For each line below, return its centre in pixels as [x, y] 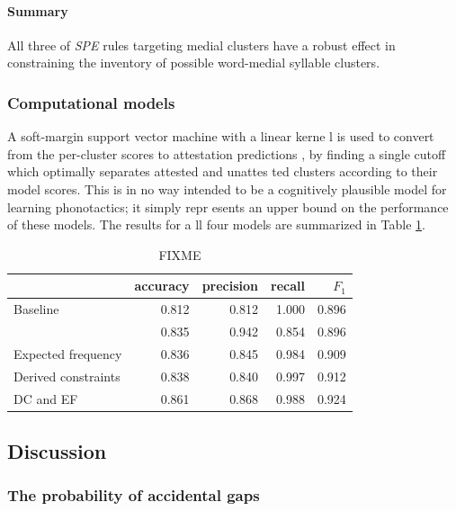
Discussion [57, 451]
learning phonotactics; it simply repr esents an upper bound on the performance [228, 206]
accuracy [162, 286]
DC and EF [46, 398]
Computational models [91, 102]
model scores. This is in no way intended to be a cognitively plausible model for [227, 188]
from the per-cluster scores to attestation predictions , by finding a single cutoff [227, 153]
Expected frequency [68, 353]
